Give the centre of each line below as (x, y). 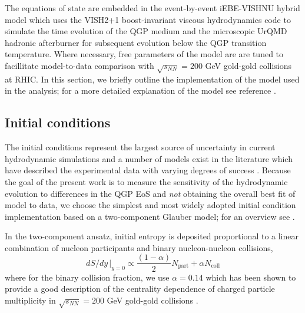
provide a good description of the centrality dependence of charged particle (140, 289)
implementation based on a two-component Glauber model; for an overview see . (150, 216)
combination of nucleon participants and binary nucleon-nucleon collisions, (139, 247)
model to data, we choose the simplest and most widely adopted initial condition (150, 205)
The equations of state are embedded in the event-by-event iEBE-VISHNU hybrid (152, 8)
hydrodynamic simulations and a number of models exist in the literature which (149, 158)
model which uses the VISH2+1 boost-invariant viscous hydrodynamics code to (148, 19)
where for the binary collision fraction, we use (87, 277)
